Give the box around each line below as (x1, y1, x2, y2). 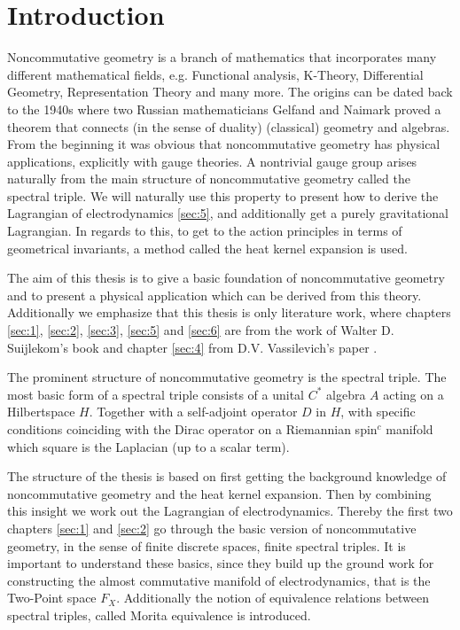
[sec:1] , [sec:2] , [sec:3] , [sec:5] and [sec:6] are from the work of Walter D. (7, 321, 394, 339)
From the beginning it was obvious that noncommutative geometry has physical (7, 135, 441, 153)
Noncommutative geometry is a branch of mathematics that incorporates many (7, 48, 437, 66)
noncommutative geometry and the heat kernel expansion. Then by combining (7, 484, 432, 502)
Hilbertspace (7, 402, 75, 421)
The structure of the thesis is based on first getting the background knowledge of (7, 467, 447, 486)
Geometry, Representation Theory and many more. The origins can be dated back (7, 82, 453, 101)
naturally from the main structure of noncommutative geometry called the (7, 169, 410, 188)
